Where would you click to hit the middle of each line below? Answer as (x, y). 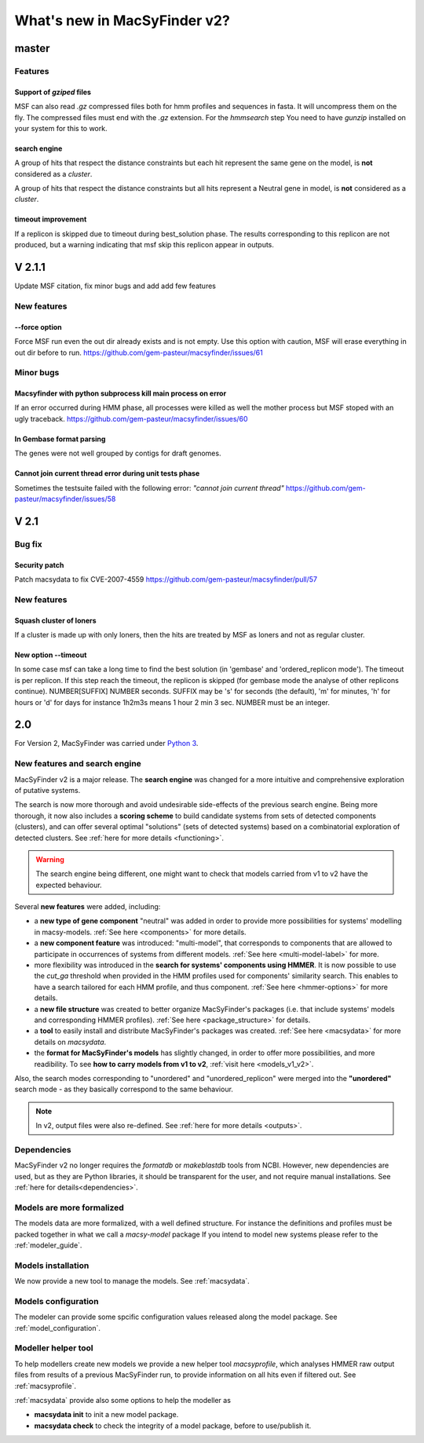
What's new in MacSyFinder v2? (122, 20)
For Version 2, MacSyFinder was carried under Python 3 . (106, 743)
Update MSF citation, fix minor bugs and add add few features (115, 286)
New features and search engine (78, 764)
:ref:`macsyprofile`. (46, 1386)
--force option (38, 327)
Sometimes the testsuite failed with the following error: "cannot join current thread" (149, 488)
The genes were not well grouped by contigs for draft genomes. (118, 453)
